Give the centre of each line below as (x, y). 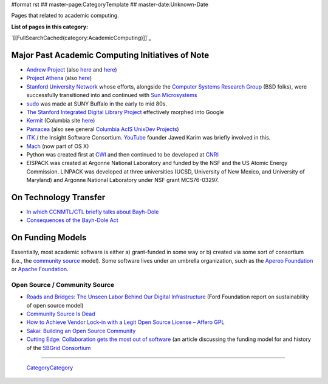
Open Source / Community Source (63, 285)
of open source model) (55, 305)
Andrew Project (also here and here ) (72, 70)
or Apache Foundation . (40, 269)
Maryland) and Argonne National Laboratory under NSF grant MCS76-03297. (123, 180)
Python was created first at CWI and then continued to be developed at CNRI (122, 154)
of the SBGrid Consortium (59, 348)
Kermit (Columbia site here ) (61, 121)
